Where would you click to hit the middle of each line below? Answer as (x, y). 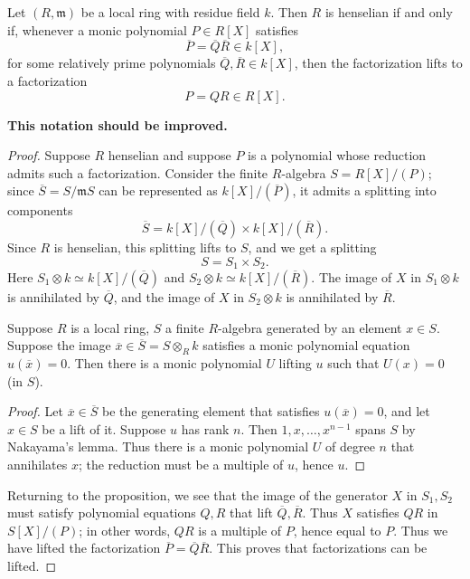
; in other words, (125, 530)
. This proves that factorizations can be (318, 548)
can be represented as (158, 190)
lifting (295, 363)
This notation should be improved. (117, 124)
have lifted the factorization (84, 548)
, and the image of (164, 297)
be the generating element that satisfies (211, 411)
